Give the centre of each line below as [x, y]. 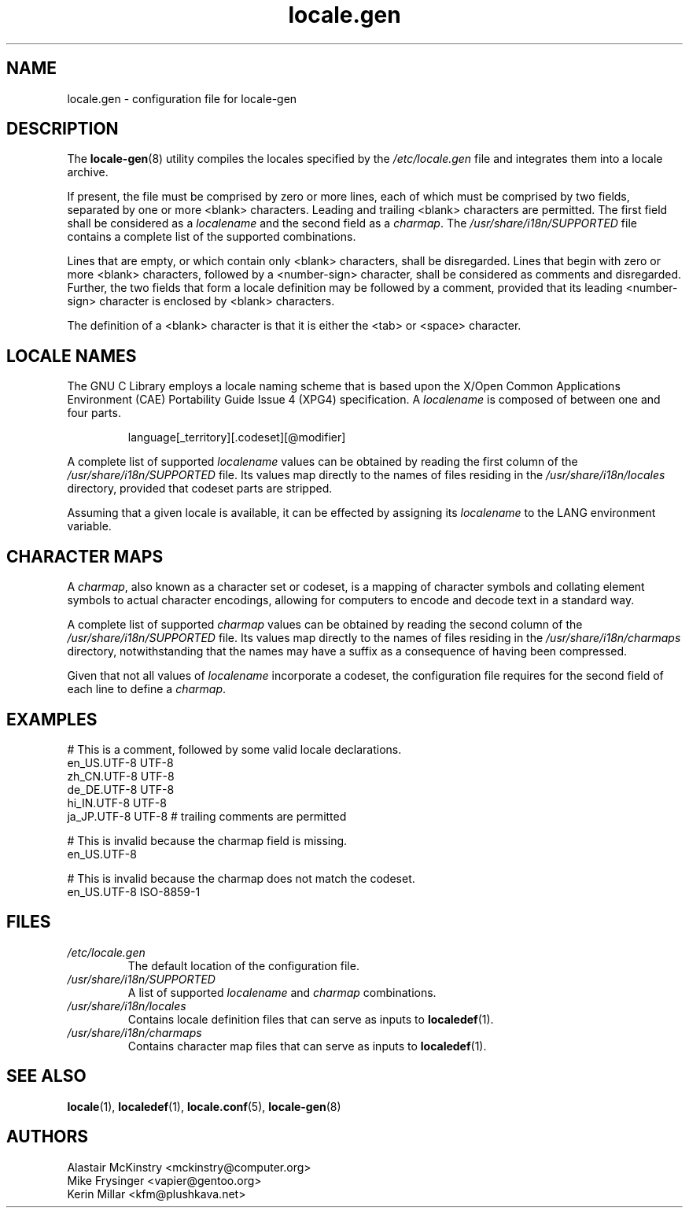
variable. [89, 526]
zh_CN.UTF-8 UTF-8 [121, 776]
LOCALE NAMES [72, 356]
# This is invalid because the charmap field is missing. [207, 840]
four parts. [94, 413]
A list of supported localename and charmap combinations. [282, 992]
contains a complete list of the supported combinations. [212, 237]
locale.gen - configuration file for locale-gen [182, 98]
